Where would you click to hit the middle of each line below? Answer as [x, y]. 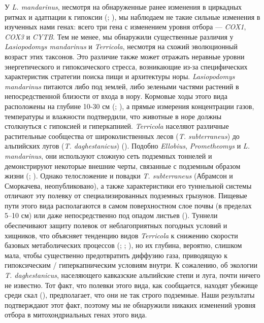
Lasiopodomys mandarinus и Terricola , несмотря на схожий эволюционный [121, 46]
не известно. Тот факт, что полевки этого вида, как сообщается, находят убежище [131, 285]
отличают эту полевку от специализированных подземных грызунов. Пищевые [126, 195]
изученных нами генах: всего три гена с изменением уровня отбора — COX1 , [125, 27]
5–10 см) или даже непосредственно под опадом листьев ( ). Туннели [111, 215]
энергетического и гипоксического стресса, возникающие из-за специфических [126, 66]
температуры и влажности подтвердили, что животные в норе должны [113, 116]
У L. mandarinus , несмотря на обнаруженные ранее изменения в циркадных [123, 7]
